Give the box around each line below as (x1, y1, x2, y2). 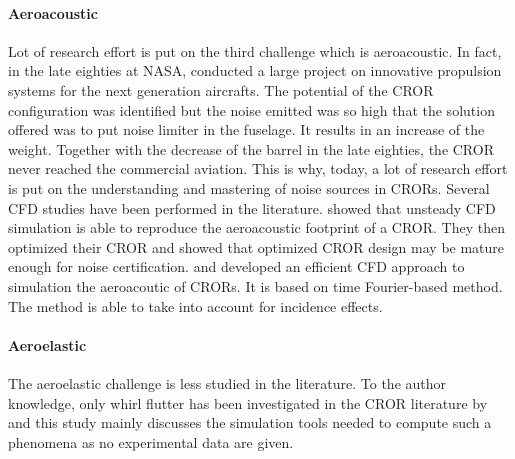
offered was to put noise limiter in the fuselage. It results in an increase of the (8, 119, 485, 140)
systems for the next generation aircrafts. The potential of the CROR (8, 79, 434, 100)
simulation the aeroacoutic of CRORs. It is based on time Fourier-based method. (8, 275, 503, 296)
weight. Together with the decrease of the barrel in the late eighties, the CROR (8, 138, 494, 159)
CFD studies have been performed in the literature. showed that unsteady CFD (8, 197, 496, 218)
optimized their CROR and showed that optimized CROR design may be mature (8, 236, 505, 257)
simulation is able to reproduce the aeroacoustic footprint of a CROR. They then (8, 217, 505, 238)
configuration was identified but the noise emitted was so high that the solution (8, 99, 495, 120)
